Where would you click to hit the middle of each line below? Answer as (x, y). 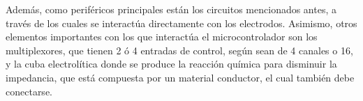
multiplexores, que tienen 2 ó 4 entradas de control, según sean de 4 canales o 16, (179, 50)
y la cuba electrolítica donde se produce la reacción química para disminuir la (171, 64)
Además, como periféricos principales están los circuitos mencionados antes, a (171, 9)
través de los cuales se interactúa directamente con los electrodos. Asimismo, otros (181, 23)
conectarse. (29, 91)
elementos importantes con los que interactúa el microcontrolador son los (162, 37)
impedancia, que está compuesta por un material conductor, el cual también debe (180, 77)
